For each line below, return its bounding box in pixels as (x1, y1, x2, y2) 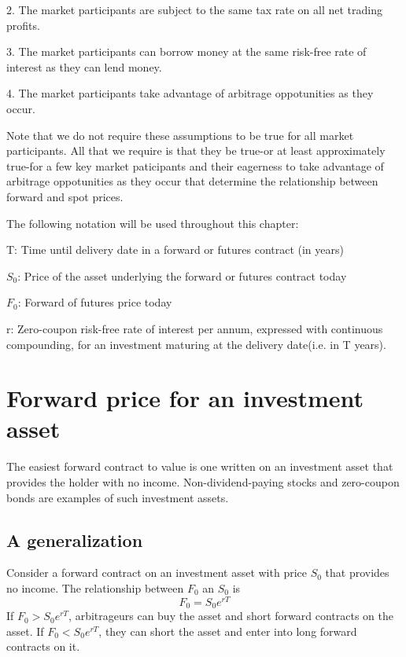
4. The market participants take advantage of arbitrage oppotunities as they (6, 85, 374, 101)
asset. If (6, 622, 44, 639)
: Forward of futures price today (17, 294, 172, 310)
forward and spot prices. (6, 188, 124, 204)
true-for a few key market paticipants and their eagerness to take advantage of (6, 157, 384, 174)
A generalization (6, 527, 143, 552)
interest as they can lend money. (6, 58, 162, 75)
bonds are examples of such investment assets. (6, 489, 229, 505)
